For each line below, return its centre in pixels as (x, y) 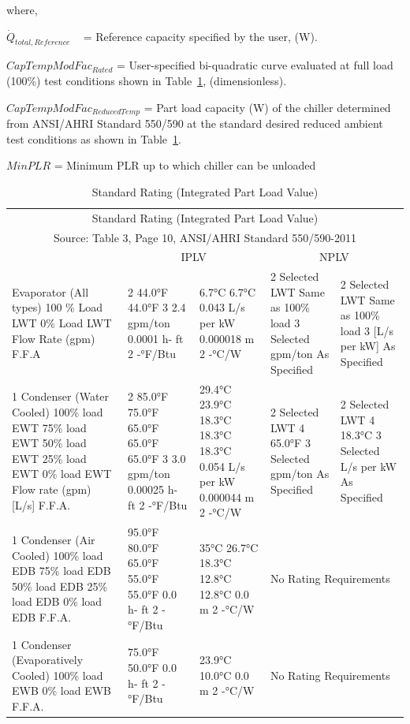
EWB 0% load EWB (61, 690)
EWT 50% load (49, 443)
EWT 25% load (49, 458)
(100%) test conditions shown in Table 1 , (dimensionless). (147, 80)
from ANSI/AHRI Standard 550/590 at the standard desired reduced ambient (195, 123)
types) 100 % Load (57, 307)
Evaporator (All (50, 291)
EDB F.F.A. (42, 616)
